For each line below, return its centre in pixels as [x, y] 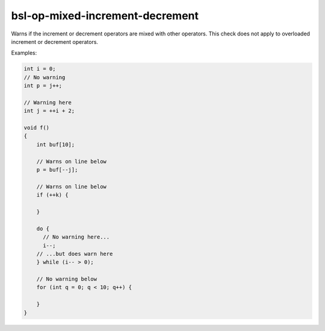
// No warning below [67, 279]
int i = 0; [40, 69]
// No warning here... [76, 237]
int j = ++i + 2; [49, 111]
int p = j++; [43, 86]
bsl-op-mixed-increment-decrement [105, 16]
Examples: [24, 53]
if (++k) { [52, 195]
